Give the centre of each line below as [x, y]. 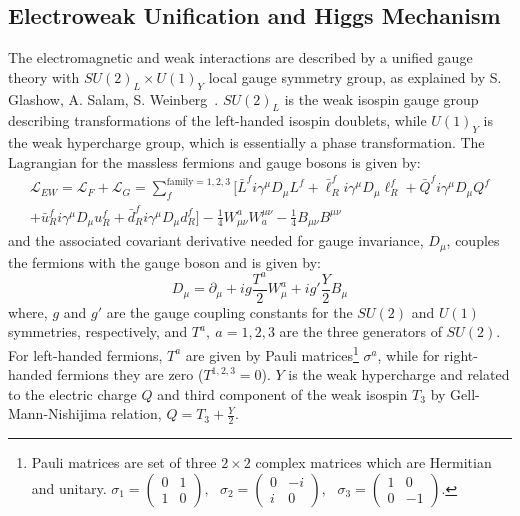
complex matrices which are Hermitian [373, 462]
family [180, 181]
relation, [136, 413]
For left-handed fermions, [85, 354]
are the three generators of [360, 331]
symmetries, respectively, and [98, 331]
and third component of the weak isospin [282, 393]
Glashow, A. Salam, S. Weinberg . [113, 98]
